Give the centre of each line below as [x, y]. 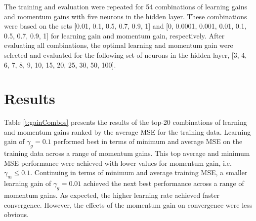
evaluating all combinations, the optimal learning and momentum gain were [119, 45]
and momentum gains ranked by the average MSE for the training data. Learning [128, 131]
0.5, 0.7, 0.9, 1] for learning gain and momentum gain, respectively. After [114, 35]
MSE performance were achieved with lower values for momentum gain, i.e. [118, 163]
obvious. [16, 214]
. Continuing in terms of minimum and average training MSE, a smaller [139, 172]
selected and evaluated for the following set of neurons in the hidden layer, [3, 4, [126, 55]
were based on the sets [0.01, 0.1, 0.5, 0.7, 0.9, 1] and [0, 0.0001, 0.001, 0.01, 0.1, [125, 26]
